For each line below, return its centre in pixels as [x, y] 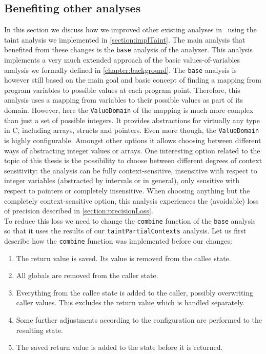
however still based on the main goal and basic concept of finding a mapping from [133, 80]
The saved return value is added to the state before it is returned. [119, 347]
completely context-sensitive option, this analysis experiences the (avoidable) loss [131, 200]
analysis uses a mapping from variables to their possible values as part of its [124, 100]
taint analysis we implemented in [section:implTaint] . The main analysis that [125, 39]
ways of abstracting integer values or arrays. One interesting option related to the [132, 150]
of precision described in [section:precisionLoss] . [79, 211]
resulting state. [39, 330]
